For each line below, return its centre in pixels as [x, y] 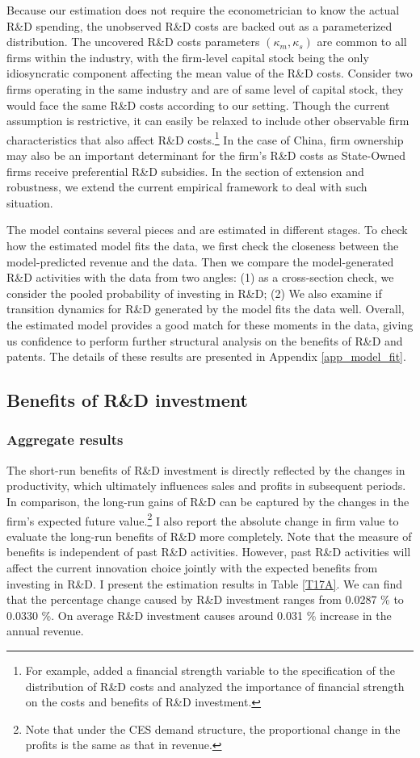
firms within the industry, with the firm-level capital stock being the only [188, 57]
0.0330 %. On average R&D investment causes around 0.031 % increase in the [199, 615]
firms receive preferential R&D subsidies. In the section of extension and [185, 171]
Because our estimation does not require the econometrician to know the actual [203, 10]
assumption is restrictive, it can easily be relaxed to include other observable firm [208, 121]
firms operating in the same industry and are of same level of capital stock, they [205, 88]
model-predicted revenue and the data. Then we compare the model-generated [200, 261]
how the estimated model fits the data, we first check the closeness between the [203, 245]
